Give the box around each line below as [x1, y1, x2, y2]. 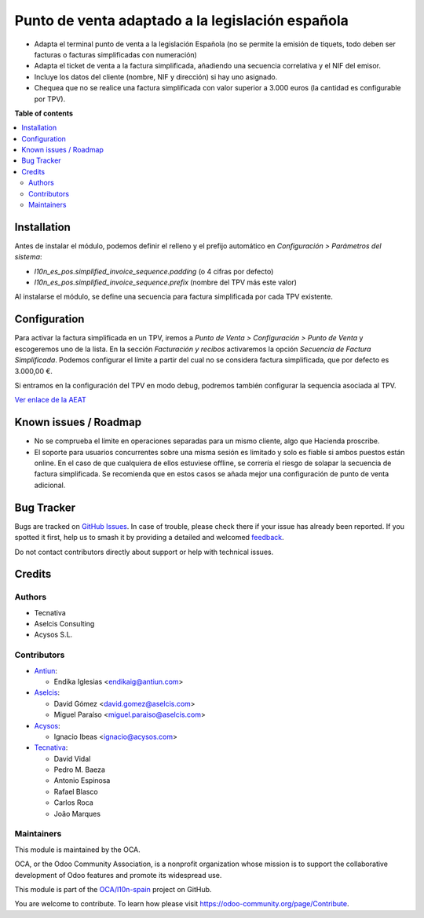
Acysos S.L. [34, 630, 73, 640]
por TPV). [34, 94, 66, 104]
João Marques [53, 809, 101, 818]
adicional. [34, 480, 66, 490]
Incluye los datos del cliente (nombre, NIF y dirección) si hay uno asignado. [34, 72, 278, 82]
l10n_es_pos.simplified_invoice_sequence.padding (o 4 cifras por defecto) [34, 266, 274, 276]
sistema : [14, 252, 42, 262]
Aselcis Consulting [34, 619, 95, 629]
